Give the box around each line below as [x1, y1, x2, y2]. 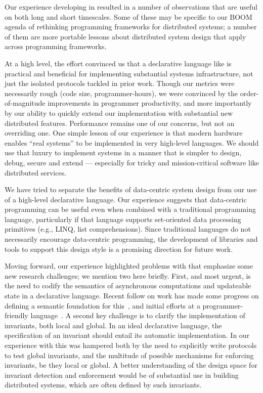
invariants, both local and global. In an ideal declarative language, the [5, 320, 222, 330]
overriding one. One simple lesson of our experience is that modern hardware [5, 127, 243, 138]
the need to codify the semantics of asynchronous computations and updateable [5, 280, 251, 291]
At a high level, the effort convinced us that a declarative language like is [5, 58, 232, 68]
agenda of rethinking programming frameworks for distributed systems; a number [5, 21, 257, 32]
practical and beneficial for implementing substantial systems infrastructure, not [5, 68, 253, 78]
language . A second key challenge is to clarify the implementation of [30, 310, 245, 321]
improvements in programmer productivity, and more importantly [48, 98, 252, 108]
